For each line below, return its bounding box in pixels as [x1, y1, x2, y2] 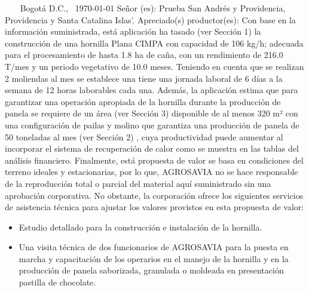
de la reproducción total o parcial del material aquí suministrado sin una [5, 177, 271, 189]
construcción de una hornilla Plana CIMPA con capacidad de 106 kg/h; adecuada [5, 36, 304, 49]
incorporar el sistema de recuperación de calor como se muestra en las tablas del [5, 142, 299, 155]
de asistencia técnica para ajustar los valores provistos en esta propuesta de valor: [5, 201, 304, 213]
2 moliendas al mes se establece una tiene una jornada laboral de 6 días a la [5, 72, 283, 84]
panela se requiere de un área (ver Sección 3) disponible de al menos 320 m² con [5, 107, 298, 119]
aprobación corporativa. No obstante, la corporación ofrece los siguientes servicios [5, 189, 304, 201]
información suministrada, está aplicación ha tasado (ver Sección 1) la [5, 25, 261, 38]
